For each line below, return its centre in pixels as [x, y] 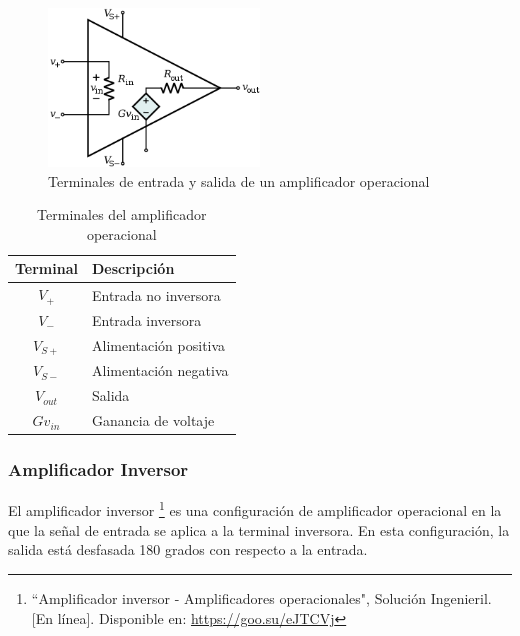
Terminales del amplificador [122, 214]
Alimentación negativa [160, 370]
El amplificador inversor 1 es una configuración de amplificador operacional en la [255, 509]
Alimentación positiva [159, 345]
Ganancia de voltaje [153, 420]
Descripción [133, 268]
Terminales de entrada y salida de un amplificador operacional [239, 180]
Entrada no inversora [156, 294]
